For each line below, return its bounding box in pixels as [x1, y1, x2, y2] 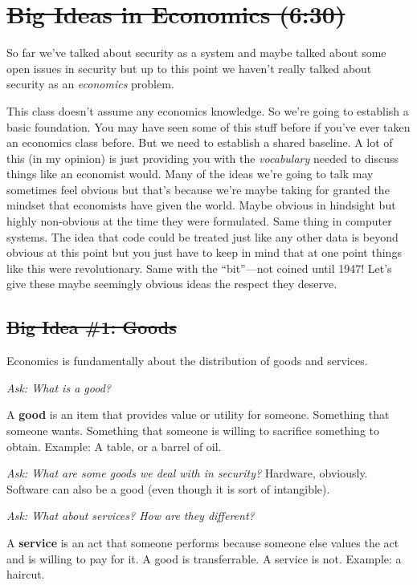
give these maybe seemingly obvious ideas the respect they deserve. [6, 275, 337, 292]
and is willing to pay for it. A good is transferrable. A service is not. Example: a [6, 550, 402, 567]
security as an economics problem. [6, 75, 174, 92]
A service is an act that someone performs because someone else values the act [6, 534, 399, 550]
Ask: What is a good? [6, 379, 111, 396]
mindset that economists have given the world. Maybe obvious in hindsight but [6, 197, 396, 213]
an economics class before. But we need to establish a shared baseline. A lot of [6, 134, 393, 151]
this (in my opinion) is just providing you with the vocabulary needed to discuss [6, 149, 399, 166]
